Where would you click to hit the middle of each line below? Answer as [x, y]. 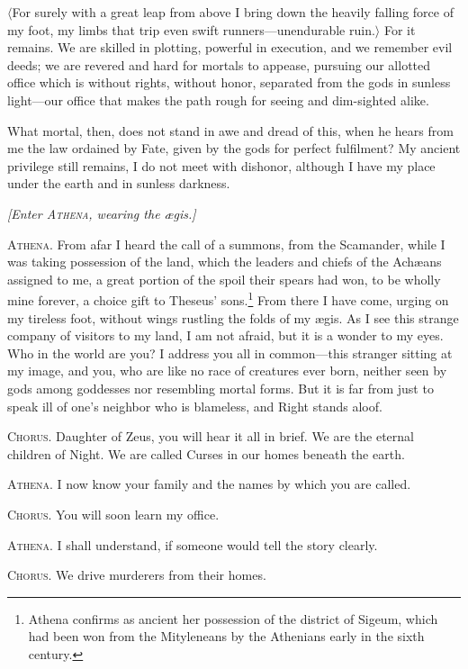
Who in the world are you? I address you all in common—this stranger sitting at [230, 353]
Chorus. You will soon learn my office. [113, 514]
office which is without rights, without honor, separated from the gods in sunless [229, 82]
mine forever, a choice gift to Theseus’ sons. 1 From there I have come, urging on [228, 298]
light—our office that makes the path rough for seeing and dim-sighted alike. [218, 99]
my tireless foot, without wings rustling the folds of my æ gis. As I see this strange [233, 317]
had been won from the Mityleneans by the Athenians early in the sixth [226, 636]
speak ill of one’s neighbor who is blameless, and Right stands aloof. [195, 406]
